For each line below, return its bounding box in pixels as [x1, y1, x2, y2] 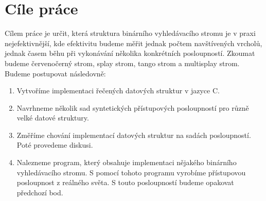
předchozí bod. [16, 187, 63, 197]
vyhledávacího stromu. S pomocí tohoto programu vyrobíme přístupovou [16, 167, 246, 177]
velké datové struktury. [16, 112, 89, 123]
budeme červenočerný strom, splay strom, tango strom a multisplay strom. [5, 57, 240, 68]
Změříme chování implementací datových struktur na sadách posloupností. [16, 129, 251, 140]
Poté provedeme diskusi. [16, 139, 93, 150]
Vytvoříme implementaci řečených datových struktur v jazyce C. [16, 85, 220, 96]
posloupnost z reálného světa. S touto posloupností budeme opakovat [16, 177, 234, 188]
